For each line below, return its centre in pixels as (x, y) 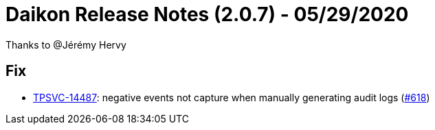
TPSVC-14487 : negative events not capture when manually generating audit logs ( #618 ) (232, 97)
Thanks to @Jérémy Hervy (66, 44)
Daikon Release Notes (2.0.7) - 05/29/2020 (207, 14)
